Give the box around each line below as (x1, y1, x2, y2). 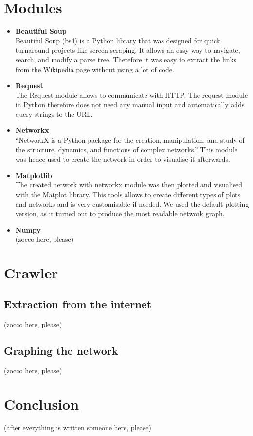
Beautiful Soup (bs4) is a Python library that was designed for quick (15, 35, 220, 45)
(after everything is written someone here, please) (4, 422, 151, 433)
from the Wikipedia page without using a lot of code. (15, 64, 174, 74)
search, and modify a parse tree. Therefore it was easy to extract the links (15, 54, 236, 64)
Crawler (4, 263, 58, 283)
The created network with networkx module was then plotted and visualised (15, 180, 243, 190)
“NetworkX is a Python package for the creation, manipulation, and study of (15, 135, 245, 145)
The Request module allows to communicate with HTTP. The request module (15, 90, 248, 100)
